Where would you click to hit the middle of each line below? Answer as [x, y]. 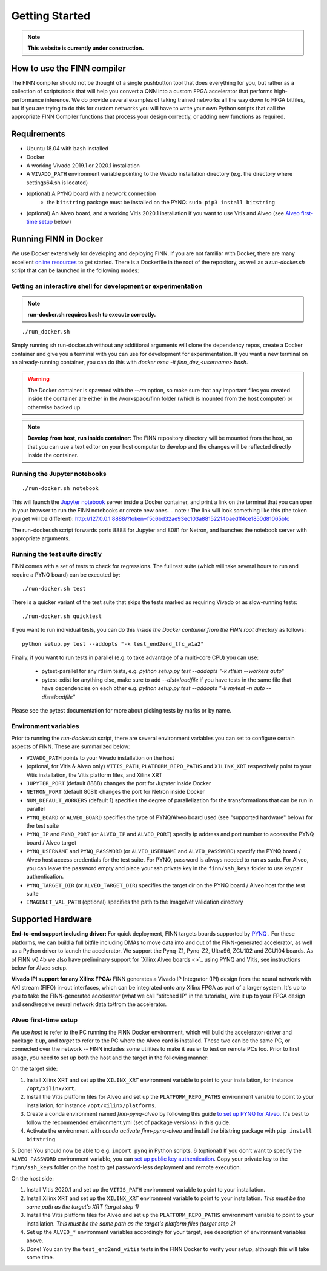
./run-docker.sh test [54, 589]
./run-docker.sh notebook [61, 488]
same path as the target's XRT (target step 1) [83, 1207]
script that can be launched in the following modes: [75, 270]
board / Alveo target [51, 842]
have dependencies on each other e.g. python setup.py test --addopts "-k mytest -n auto [153, 688]
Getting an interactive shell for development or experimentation [107, 286]
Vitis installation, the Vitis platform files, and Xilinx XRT [94, 775]
